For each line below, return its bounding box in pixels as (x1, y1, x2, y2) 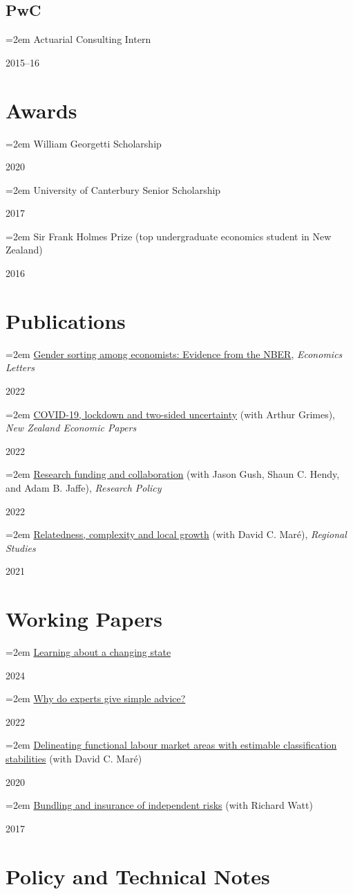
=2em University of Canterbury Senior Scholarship (6, 182, 221, 197)
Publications (6, 306, 126, 334)
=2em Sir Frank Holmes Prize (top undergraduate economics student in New (6, 229, 332, 243)
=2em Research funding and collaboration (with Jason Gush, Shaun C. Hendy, (6, 467, 340, 481)
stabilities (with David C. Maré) (6, 751, 142, 766)
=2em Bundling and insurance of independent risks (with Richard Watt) (6, 798, 313, 812)
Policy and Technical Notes (6, 861, 270, 890)
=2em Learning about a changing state (6, 645, 171, 659)
